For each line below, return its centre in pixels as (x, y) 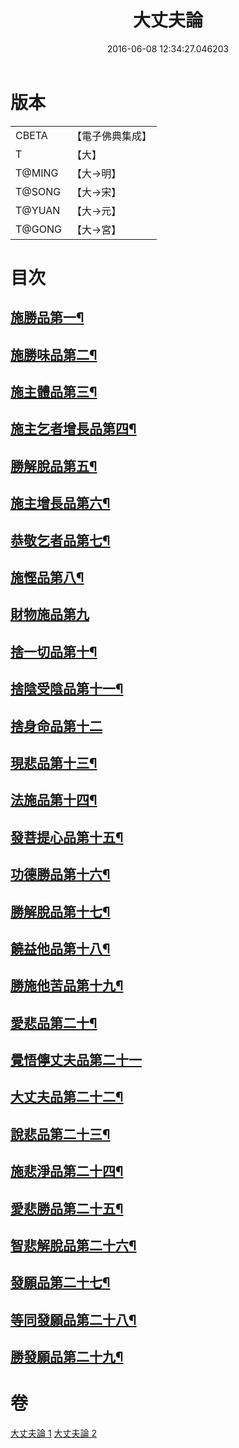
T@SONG (38, 191)
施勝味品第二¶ (54, 354)
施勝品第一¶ (47, 317)
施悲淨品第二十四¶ (67, 1171)
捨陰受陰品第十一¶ (67, 689)
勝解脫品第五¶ (54, 466)
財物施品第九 (50, 614)
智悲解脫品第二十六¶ (73, 1246)
